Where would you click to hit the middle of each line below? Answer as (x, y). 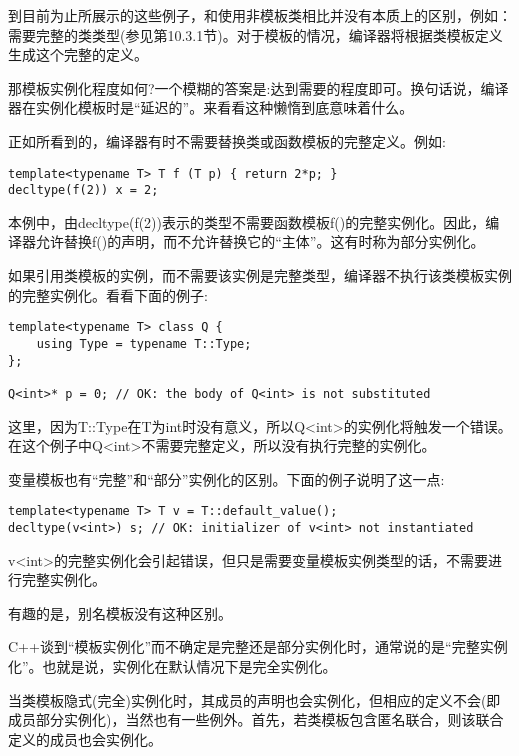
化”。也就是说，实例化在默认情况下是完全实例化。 (172, 666)
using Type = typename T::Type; (144, 343)
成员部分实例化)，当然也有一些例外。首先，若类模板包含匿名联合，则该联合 (256, 719)
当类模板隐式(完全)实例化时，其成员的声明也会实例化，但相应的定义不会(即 (254, 699)
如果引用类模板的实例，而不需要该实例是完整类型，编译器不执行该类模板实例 (260, 275)
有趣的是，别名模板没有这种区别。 (120, 612)
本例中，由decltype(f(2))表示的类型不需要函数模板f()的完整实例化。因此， (247, 221)
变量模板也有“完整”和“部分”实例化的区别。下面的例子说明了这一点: (226, 478)
